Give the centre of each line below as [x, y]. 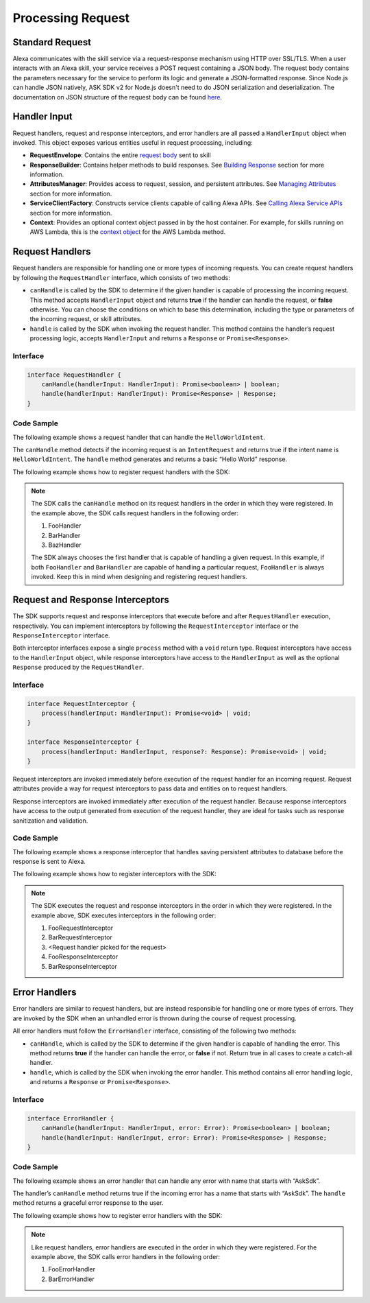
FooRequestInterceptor [81, 928]
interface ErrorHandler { [71, 1118]
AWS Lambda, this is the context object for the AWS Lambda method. [128, 232]
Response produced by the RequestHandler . [78, 667]
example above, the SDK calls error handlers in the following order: [126, 1257]
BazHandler [65, 545]
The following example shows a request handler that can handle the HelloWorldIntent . [139, 437]
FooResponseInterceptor [83, 956]
